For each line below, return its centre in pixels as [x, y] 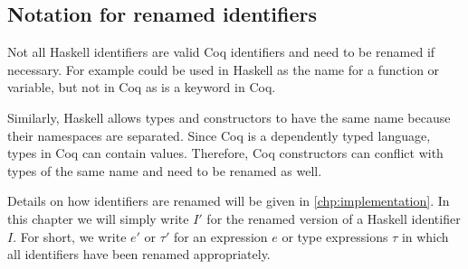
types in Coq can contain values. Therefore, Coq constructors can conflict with [225, 153]
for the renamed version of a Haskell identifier [334, 218]
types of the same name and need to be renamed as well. [165, 170]
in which [425, 236]
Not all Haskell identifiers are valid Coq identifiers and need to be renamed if [221, 52]
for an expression [220, 236]
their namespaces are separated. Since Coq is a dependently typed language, [219, 135]
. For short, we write [70, 236]
